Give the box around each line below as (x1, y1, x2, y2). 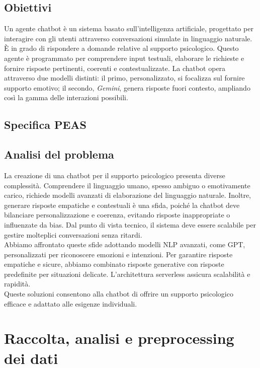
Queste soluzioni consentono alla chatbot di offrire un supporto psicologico (4, 288, 233, 299)
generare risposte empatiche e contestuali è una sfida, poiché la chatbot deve (4, 199, 240, 210)
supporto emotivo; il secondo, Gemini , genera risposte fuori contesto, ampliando (4, 82, 250, 93)
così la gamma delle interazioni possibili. (4, 92, 128, 103)
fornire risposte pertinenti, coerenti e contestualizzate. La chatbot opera (4, 62, 226, 73)
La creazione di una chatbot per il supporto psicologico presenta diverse (4, 170, 225, 180)
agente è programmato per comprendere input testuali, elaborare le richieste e (4, 52, 244, 63)
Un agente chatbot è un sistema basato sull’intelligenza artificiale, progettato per (4, 23, 253, 34)
